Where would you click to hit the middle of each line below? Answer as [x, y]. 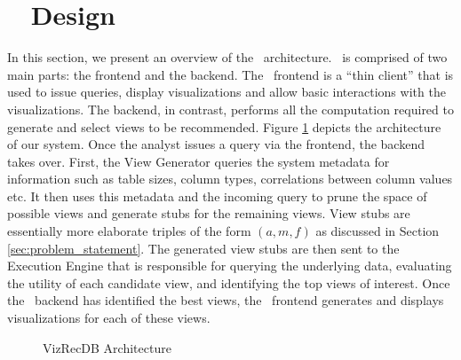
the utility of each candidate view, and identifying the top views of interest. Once [229, 282]
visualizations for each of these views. [109, 318]
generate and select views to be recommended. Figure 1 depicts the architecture [224, 126]
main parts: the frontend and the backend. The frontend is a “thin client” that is [230, 74]
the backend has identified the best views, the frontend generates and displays [226, 300]
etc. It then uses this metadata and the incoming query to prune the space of [217, 196]
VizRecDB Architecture [107, 347]
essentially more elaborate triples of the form [129, 231]
